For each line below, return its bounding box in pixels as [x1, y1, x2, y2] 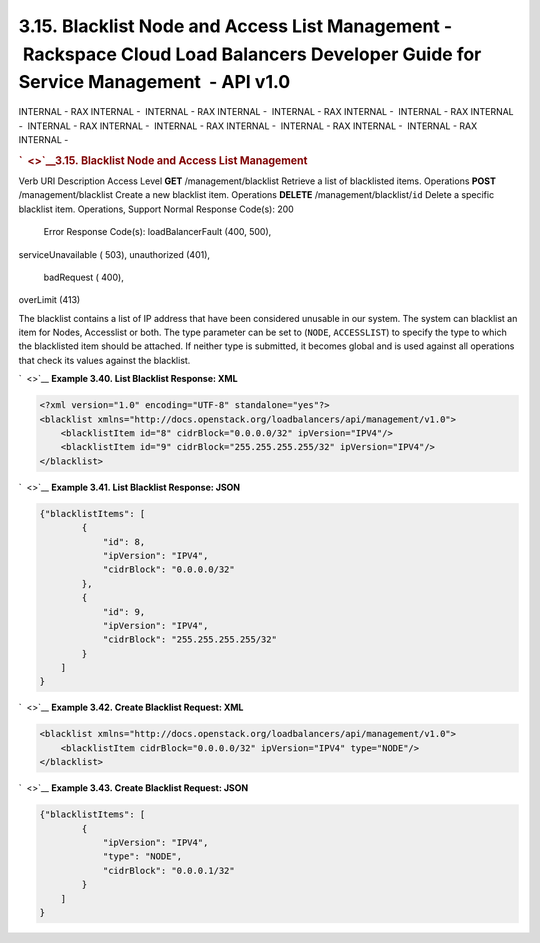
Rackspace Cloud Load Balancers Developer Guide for [22, 43, 482, 65]
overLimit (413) [18, 294, 81, 306]
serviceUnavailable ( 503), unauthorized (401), [18, 248, 210, 260]
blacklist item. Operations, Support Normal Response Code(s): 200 [18, 203, 294, 215]
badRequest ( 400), [43, 271, 124, 283]
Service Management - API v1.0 [18, 71, 291, 94]
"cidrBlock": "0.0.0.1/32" [102, 865, 235, 876]
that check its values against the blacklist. [18, 354, 191, 366]
